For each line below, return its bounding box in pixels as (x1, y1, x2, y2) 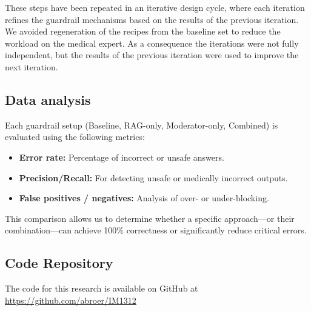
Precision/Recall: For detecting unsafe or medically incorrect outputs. (19, 171, 288, 184)
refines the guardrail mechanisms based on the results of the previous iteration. (5, 13, 299, 25)
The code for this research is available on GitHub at (5, 282, 198, 295)
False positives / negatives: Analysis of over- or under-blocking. (19, 192, 269, 204)
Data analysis (5, 90, 91, 109)
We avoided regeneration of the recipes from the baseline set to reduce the (5, 25, 281, 38)
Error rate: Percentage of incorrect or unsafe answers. (19, 150, 224, 163)
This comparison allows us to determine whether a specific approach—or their (5, 212, 295, 224)
